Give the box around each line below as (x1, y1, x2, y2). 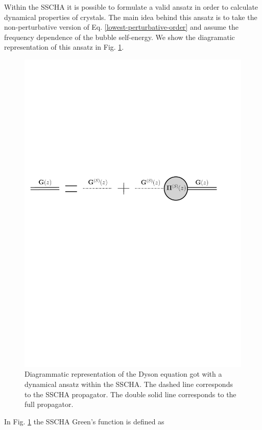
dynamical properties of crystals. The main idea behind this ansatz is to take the (4, 11, 257, 22)
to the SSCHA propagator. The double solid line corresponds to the (25, 388, 236, 399)
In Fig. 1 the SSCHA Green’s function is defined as (4, 416, 164, 426)
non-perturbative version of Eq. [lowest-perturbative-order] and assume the (4, 22, 239, 32)
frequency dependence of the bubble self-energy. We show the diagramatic (4, 31, 235, 42)
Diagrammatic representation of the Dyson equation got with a (25, 368, 222, 379)
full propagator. (25, 399, 74, 409)
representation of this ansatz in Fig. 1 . (4, 42, 124, 52)
